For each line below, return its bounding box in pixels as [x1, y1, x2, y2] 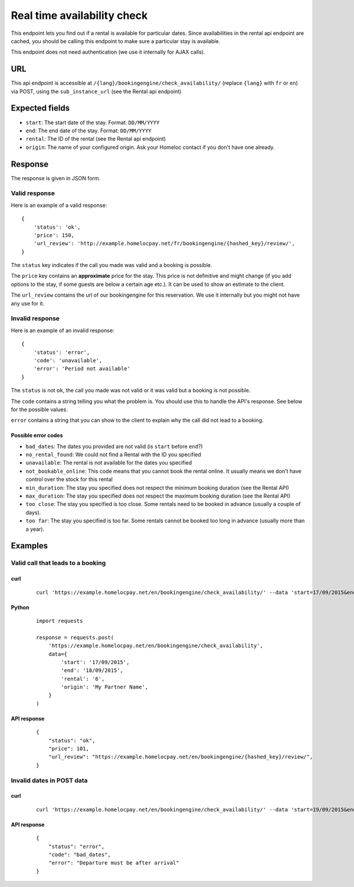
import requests [36, 618, 83, 624]
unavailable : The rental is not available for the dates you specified [25, 459, 192, 466]
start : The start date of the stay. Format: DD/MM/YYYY [25, 119, 160, 126]
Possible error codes [11, 432, 63, 439]
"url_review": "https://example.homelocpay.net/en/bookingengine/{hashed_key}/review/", [48, 753, 313, 761]
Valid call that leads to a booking [11, 559, 106, 567]
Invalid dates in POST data [11, 776, 88, 784]
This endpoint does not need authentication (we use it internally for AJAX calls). [11, 48, 205, 56]
